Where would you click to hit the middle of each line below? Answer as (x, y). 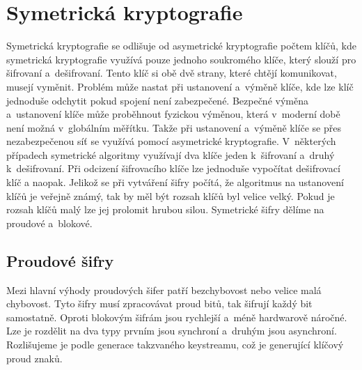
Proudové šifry (60, 260)
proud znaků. (34, 358)
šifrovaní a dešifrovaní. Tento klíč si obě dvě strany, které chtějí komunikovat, (172, 73)
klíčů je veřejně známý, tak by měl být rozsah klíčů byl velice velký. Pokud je (171, 195)
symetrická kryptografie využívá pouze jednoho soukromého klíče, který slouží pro (181, 59)
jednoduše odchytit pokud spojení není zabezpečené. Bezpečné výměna (157, 100)
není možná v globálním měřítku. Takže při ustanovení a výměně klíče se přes (174, 127)
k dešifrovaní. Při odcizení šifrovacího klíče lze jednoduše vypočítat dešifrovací (173, 168)
